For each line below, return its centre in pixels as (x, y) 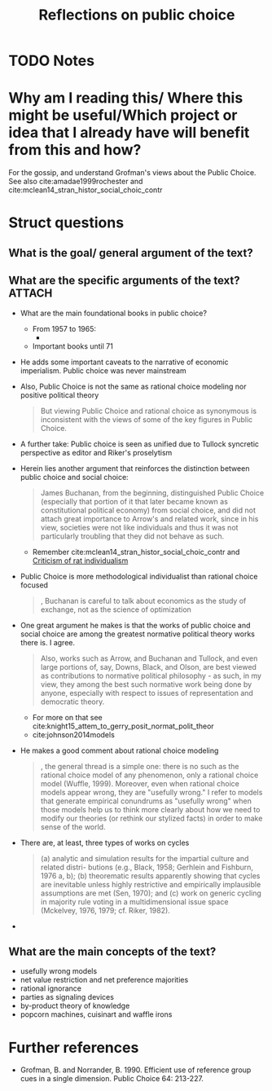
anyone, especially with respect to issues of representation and (147, 693)
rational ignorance (50, 988)
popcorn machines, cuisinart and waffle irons (96, 1014)
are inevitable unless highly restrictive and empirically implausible (151, 884)
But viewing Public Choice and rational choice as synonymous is (149, 411)
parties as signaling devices (67, 997)
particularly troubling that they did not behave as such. (132, 536)
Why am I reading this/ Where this (126, 98)
